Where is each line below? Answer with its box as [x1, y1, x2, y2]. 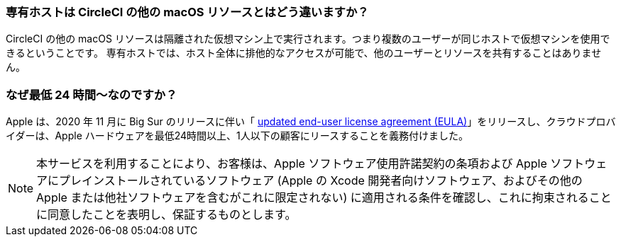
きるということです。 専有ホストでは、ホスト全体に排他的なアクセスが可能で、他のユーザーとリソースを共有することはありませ [6, 47, 602, 59]
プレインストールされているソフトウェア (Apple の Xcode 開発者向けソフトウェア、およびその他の [59, 173, 583, 188]
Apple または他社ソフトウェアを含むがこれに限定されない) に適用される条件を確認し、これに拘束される [36, 190, 589, 205]
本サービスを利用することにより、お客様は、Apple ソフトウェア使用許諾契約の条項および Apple [36, 156, 547, 171]
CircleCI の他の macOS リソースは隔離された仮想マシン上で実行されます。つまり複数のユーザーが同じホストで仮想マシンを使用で [6, 33, 610, 45]
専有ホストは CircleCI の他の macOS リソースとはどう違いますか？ [6, 5, 369, 19]
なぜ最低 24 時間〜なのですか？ [6, 87, 177, 102]
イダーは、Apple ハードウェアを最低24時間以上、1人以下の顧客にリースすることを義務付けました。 [6, 129, 469, 142]
